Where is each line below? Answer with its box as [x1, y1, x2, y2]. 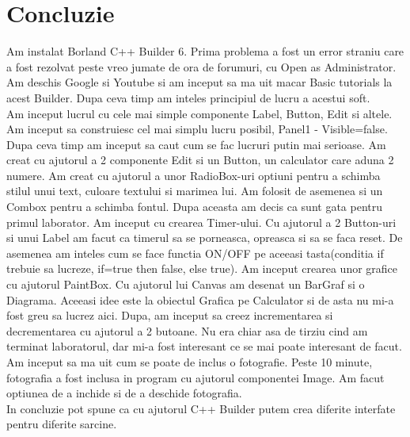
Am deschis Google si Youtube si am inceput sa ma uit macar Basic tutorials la [6, 74, 393, 90]
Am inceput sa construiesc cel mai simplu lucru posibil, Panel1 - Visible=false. [6, 121, 388, 137]
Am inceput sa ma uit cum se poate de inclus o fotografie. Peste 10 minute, [6, 354, 373, 370]
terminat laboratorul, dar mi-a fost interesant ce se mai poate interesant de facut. [6, 338, 402, 355]
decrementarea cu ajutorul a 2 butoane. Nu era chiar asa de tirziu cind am [6, 322, 368, 339]
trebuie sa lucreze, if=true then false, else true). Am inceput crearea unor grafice [6, 260, 398, 277]
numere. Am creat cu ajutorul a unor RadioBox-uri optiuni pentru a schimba [6, 167, 381, 183]
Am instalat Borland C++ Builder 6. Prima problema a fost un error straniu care [6, 43, 404, 59]
